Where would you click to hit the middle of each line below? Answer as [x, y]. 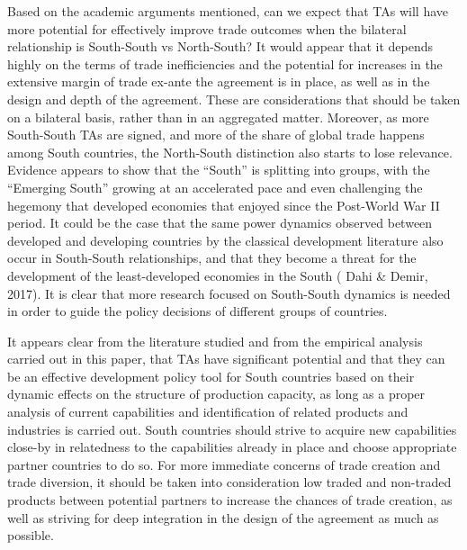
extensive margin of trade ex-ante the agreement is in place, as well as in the [219, 81]
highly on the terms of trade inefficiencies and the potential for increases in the [225, 63]
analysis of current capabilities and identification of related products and [208, 412]
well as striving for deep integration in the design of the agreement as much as [223, 517]
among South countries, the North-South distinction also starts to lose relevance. [230, 152]
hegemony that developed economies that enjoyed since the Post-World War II [224, 205]
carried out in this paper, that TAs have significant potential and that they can [226, 359]
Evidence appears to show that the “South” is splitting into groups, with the [219, 170]
